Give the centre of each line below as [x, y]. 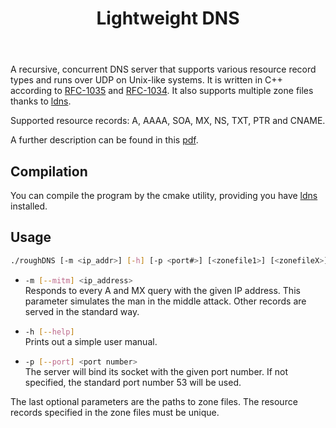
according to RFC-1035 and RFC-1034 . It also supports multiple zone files [162, 91]
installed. [29, 206]
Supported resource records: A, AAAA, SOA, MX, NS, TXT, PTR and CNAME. [168, 121]
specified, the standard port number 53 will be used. [133, 382]
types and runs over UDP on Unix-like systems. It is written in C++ [146, 80]
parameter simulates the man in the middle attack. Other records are [165, 301]
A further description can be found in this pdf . [104, 140]
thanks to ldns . [41, 101]
